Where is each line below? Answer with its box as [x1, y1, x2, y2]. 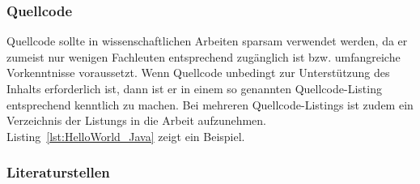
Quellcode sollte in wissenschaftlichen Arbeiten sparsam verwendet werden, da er [6, 32, 408, 49]
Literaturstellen [6, 162, 110, 182]
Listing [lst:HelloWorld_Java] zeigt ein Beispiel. [6, 127, 245, 144]
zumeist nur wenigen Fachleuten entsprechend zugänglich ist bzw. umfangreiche [6, 48, 401, 65]
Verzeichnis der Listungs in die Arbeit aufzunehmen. [6, 112, 267, 129]
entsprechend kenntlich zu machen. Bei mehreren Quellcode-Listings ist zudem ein [6, 96, 414, 113]
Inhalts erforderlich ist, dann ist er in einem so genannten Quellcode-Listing [6, 80, 382, 96]
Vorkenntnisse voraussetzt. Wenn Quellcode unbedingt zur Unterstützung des [6, 64, 390, 81]
